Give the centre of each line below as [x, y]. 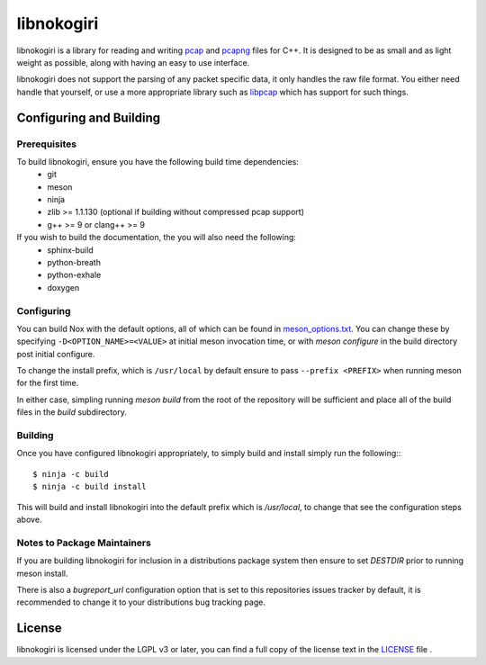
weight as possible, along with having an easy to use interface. [133, 62]
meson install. [42, 573]
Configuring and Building [89, 117]
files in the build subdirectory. [72, 412]
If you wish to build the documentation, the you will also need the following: [157, 238]
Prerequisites [46, 144]
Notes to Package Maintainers [84, 543]
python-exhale [74, 275]
